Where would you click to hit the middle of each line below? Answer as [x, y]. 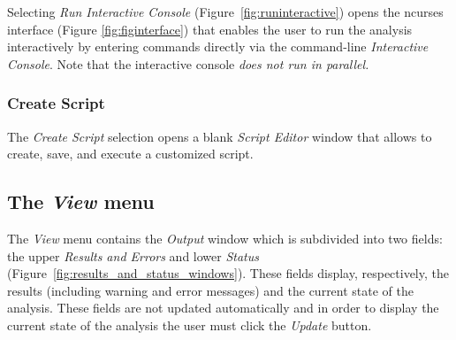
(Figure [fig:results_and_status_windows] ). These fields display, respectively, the [228, 273]
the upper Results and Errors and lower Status [133, 255]
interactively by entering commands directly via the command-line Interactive [218, 46]
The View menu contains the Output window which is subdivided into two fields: [225, 238]
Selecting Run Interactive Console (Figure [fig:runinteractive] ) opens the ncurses [225, 12]
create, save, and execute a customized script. [130, 154]
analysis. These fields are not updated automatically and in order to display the [223, 308]
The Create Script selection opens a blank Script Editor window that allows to [220, 136]
